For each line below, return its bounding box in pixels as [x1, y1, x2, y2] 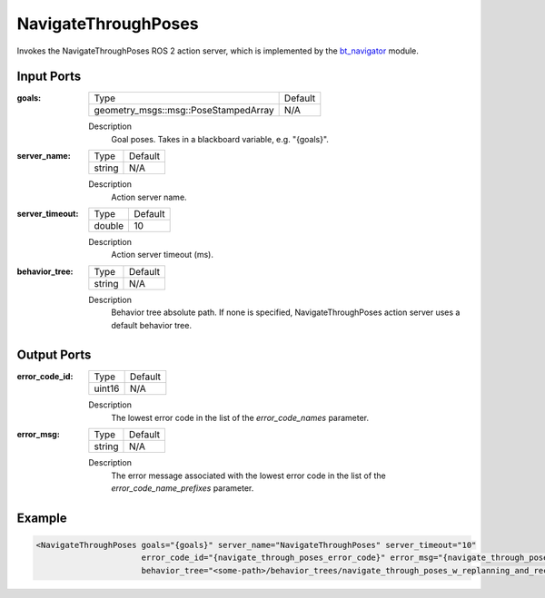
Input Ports [16, 69, 82, 84]
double [94, 220, 124, 232]
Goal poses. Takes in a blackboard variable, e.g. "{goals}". [111, 133, 329, 144]
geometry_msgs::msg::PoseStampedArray [94, 104, 274, 117]
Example [16, 510, 67, 525]
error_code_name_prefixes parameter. [111, 483, 254, 494]
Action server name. [111, 191, 187, 202]
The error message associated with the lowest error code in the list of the [111, 470, 386, 481]
